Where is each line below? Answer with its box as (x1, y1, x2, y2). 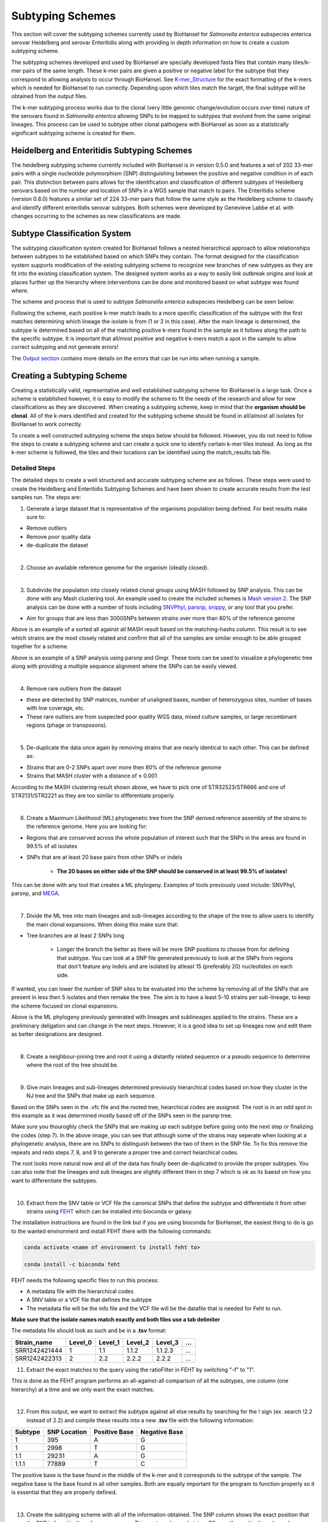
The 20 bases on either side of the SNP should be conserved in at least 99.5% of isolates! (56, 868, 288, 875)
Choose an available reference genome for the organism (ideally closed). (26, 564, 209, 571)
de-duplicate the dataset (26, 542, 88, 549)
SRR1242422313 (15, 1354, 62, 1362)
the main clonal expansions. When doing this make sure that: (26, 921, 179, 928)
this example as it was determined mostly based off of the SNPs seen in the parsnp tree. (11, 1112, 233, 1120)
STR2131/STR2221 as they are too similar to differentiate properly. (11, 791, 176, 799)
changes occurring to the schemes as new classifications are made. (11, 212, 182, 220)
